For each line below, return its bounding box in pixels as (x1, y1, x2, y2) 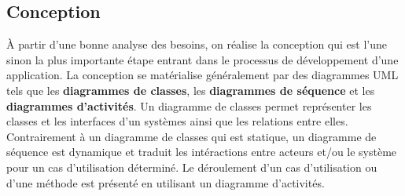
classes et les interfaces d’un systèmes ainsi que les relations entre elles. (6, 113, 348, 129)
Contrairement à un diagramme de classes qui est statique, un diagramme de (6, 128, 377, 144)
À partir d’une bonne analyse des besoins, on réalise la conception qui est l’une (6, 36, 387, 53)
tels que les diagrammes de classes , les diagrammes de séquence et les (6, 82, 375, 98)
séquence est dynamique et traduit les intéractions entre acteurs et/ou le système (6, 143, 397, 160)
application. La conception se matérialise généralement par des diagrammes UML (6, 67, 399, 83)
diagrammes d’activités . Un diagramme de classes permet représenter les (6, 97, 372, 114)
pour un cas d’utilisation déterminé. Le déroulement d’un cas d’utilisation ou (6, 158, 377, 175)
